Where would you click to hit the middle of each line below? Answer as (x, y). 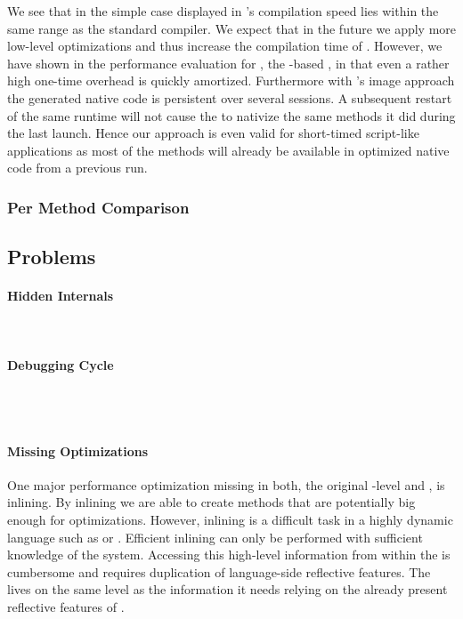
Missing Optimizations (77, 450)
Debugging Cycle (61, 364)
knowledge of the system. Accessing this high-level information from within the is (229, 555)
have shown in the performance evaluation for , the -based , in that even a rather (228, 63)
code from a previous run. (77, 168)
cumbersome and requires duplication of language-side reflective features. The (219, 571)
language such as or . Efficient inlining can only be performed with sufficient (215, 537)
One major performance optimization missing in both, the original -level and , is (226, 484)
